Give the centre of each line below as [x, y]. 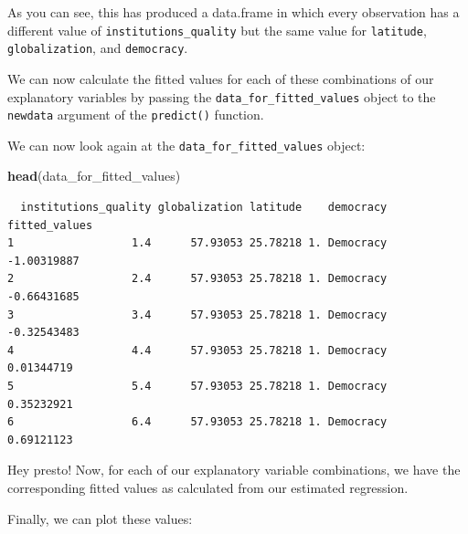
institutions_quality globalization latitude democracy [204, 208]
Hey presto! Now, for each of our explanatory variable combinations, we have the [234, 470]
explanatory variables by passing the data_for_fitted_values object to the [222, 96]
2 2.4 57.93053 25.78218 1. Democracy [197, 279]
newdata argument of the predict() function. [136, 115]
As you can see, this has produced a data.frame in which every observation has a [234, 12]
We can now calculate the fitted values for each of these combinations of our [221, 78]
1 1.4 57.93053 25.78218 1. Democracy [197, 243]
